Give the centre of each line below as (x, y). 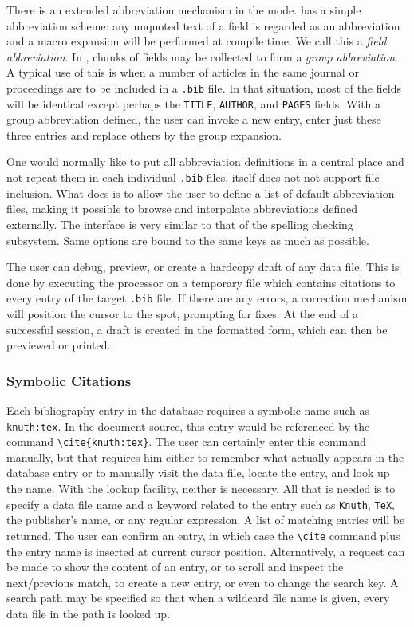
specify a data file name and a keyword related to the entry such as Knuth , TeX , (201, 504)
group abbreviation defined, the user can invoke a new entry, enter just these (194, 119)
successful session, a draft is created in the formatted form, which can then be (197, 329)
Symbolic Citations (69, 380)
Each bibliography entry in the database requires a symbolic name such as (188, 410)
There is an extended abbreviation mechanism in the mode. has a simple (184, 10)
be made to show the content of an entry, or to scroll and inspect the (175, 567)
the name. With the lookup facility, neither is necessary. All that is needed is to (201, 489)
